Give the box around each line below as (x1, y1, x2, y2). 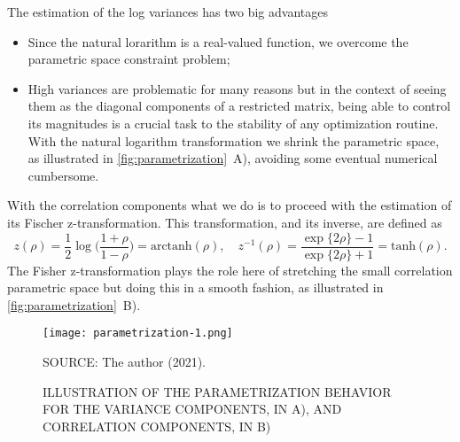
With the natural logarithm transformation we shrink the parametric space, (27, 131, 440, 150)
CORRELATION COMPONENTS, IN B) (43, 416, 271, 435)
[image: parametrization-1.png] (43, 327, 233, 340)
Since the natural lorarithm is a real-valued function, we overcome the (27, 32, 409, 50)
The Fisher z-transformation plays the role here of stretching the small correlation (7, 260, 453, 279)
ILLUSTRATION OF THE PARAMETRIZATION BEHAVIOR (43, 382, 392, 400)
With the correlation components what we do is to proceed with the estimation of (7, 196, 452, 214)
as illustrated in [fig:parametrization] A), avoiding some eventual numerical (27, 149, 438, 167)
